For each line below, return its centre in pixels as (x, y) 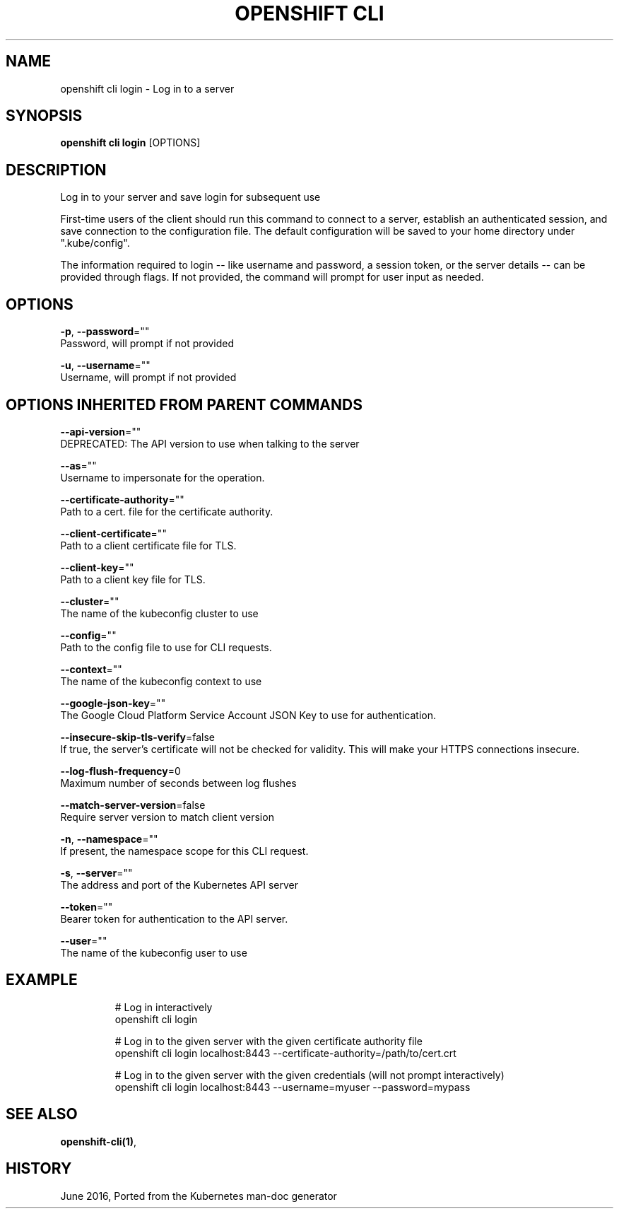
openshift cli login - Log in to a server (147, 88)
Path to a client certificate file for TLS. (148, 545)
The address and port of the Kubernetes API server (179, 885)
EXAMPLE (42, 980)
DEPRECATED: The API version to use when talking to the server (210, 443)
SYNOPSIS (44, 116)
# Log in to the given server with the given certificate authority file (269, 1041)
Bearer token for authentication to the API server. (174, 918)
